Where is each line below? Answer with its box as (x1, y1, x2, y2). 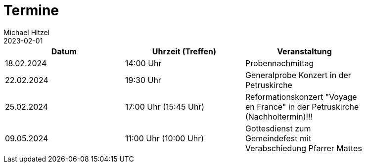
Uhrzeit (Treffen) (152, 46, 217, 56)
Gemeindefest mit (245, 133, 312, 143)
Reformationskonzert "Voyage (245, 91, 357, 102)
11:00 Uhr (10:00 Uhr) (125, 133, 204, 143)
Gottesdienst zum (245, 123, 311, 133)
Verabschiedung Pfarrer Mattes (245, 143, 362, 153)
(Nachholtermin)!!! (245, 111, 313, 122)
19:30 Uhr (125, 75, 161, 85)
